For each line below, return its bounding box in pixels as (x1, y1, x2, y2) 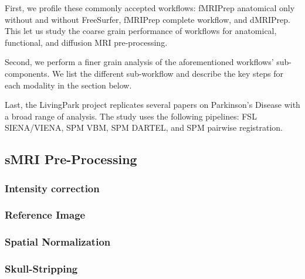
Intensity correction (5, 181, 100, 195)
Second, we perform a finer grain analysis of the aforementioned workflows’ (5, 56, 274, 68)
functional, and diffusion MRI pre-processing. (5, 36, 168, 48)
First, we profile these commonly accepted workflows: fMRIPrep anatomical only (5, 2, 295, 13)
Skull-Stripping (5, 261, 78, 276)
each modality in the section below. (5, 79, 132, 91)
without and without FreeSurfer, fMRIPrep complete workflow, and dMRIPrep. (5, 13, 291, 25)
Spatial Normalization (5, 234, 111, 249)
